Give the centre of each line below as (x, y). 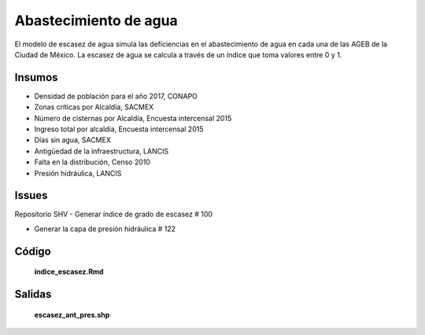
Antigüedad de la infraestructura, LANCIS (102, 151)
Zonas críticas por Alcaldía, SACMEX (94, 107)
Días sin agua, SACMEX (73, 140)
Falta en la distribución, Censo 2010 (92, 162)
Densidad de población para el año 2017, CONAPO (116, 96)
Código (33, 251)
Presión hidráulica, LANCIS (78, 173)
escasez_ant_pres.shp (72, 315)
